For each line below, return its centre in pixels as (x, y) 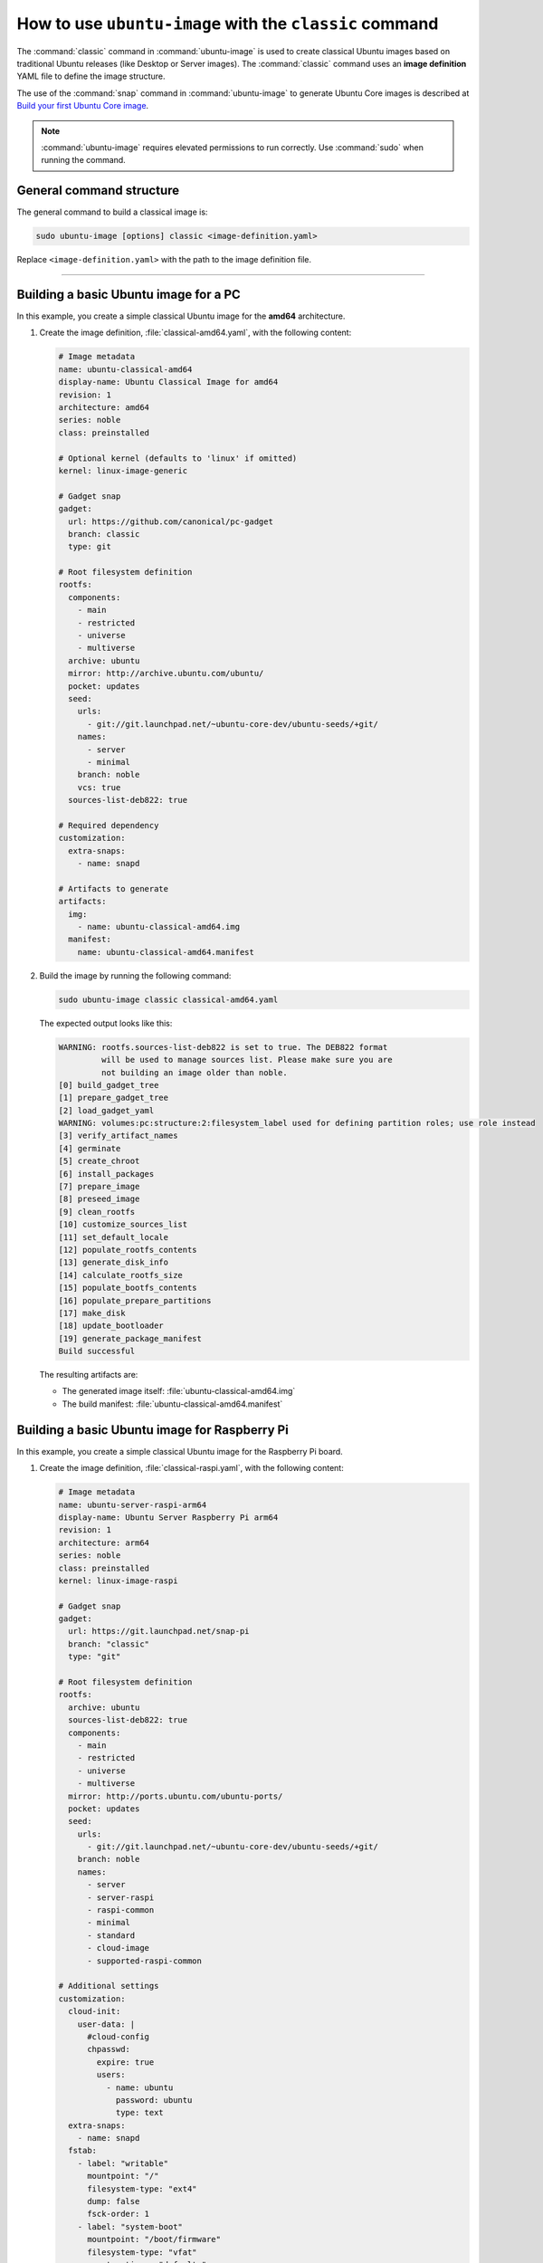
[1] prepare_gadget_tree (114, 1098)
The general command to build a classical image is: (112, 212)
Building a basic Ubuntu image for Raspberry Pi (152, 1430)
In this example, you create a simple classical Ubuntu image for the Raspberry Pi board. (180, 1451)
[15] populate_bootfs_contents (128, 1288)
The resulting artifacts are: (89, 1375)
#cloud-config (118, 2036)
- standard (111, 1935)
